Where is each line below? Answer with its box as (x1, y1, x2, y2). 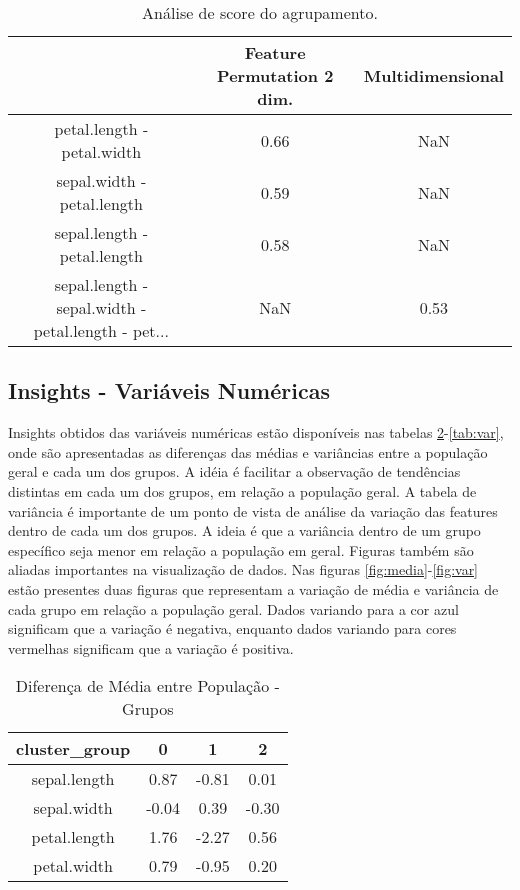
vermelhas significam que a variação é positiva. (8, 637, 294, 658)
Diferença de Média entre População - (15, 674, 280, 698)
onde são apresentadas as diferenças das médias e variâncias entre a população (8, 441, 488, 462)
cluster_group (16, 737, 131, 761)
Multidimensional (363, 64, 504, 87)
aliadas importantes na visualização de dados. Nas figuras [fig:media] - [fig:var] (8, 559, 479, 580)
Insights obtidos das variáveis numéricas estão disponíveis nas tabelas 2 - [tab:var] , (8, 422, 504, 443)
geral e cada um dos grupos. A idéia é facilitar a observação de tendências (8, 461, 461, 482)
